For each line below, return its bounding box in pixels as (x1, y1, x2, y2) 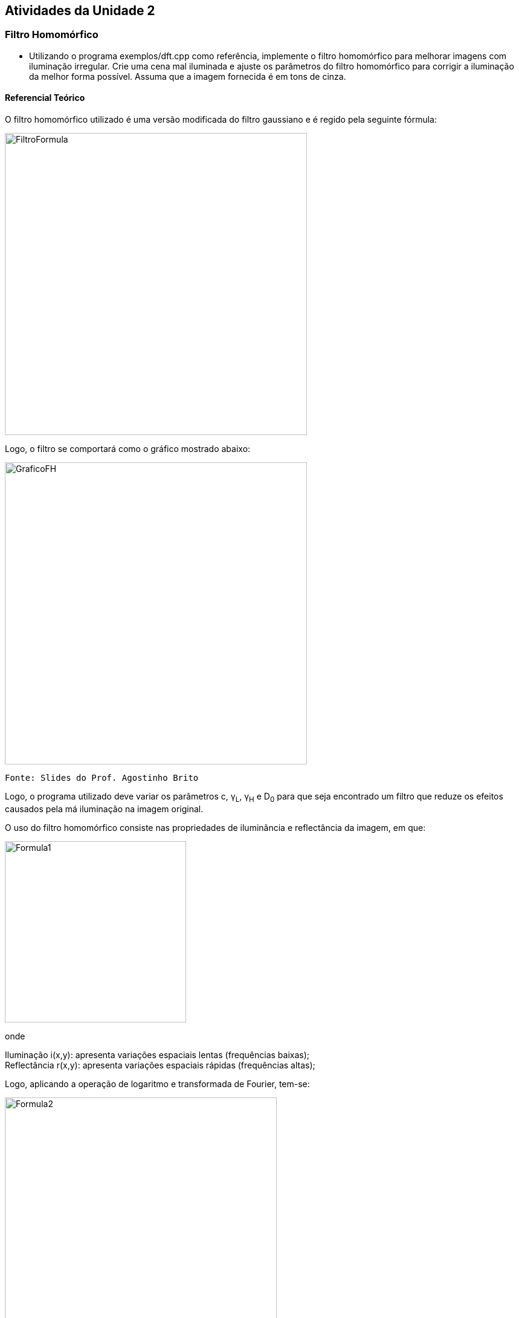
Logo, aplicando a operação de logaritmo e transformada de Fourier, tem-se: (5, 1078, 310, 1089)
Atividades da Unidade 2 (5, 3, 155, 18)
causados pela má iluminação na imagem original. (5, 803, 204, 814)
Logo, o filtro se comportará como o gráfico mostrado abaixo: (5, 444, 251, 454)
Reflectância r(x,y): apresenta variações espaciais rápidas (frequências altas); (5, 1059, 315, 1070)
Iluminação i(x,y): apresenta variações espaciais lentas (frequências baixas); (5, 1049, 310, 1060)
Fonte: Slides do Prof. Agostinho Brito (5, 773, 199, 783)
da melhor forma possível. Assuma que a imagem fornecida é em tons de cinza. (29, 71, 346, 82)
